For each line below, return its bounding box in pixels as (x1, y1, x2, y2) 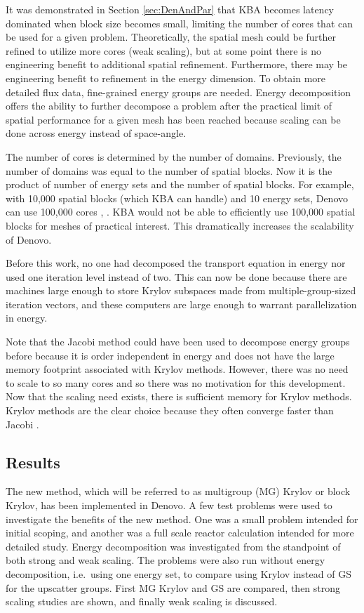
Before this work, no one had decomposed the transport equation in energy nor (6, 256, 346, 270)
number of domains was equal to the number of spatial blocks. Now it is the (6, 163, 332, 178)
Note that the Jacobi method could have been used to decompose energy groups (6, 334, 350, 349)
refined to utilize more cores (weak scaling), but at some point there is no (6, 43, 321, 58)
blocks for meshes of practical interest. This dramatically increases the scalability (6, 218, 354, 232)
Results (6, 451, 60, 473)
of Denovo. (6, 232, 52, 246)
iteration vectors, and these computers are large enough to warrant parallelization (6, 296, 357, 311)
